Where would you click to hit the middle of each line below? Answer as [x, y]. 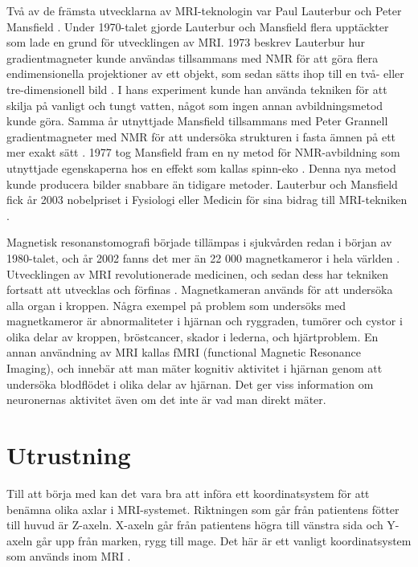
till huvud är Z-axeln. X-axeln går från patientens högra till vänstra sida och [195, 525]
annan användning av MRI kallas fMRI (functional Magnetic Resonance [184, 352]
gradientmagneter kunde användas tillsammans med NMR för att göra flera [193, 57]
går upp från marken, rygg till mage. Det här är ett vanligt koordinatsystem [223, 540]
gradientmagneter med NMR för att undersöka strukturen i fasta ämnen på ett [201, 136]
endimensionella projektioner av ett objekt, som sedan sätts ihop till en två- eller [205, 73]
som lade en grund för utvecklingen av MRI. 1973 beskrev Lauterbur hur [186, 42]
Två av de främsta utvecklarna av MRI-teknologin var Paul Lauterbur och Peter [204, 10]
